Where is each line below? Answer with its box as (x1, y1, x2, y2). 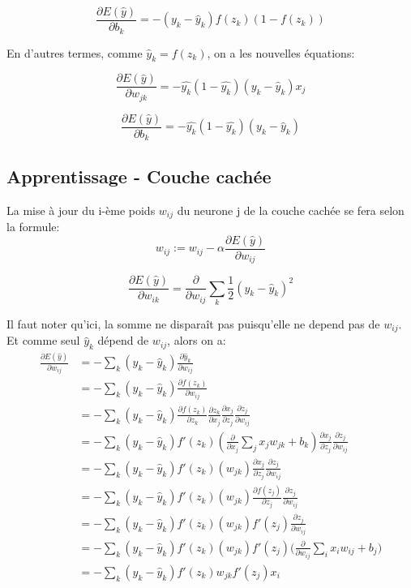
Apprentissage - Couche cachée (6, 163, 272, 188)
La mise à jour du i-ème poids (6, 201, 156, 218)
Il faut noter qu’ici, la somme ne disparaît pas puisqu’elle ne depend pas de (6, 315, 380, 332)
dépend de (97, 332, 149, 349)
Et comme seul (6, 332, 80, 349)
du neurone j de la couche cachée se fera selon (177, 201, 405, 218)
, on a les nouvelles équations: (207, 44, 355, 61)
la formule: (6, 218, 60, 234)
